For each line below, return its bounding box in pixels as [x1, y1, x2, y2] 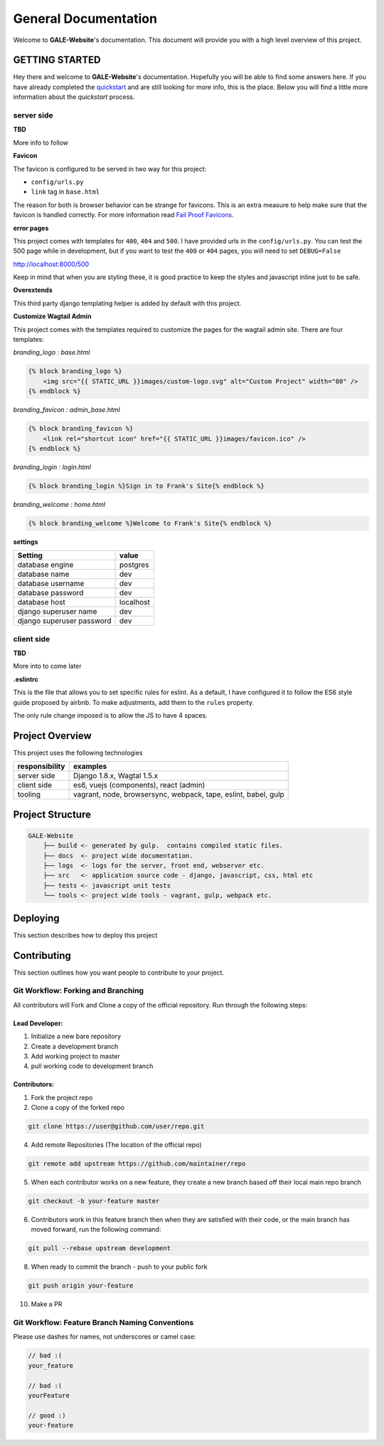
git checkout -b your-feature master [28, 1197, 160, 1205]
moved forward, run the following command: [31, 1225, 161, 1234]
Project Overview [13, 730, 92, 742]
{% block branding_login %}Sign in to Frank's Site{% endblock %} [28, 481, 265, 490]
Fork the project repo [31, 1093, 93, 1101]
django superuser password [17, 616, 112, 626]
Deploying [13, 912, 60, 924]
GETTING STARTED [13, 54, 101, 66]
